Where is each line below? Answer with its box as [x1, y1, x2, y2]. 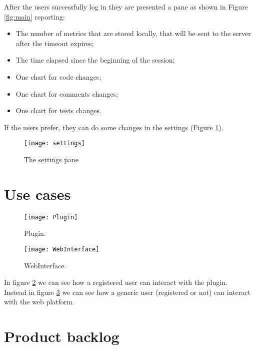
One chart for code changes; [15, 71, 101, 82]
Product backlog [4, 326, 119, 346]
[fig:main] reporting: [4, 11, 65, 22]
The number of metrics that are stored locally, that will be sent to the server [15, 28, 251, 39]
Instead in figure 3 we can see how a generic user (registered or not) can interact [4, 286, 250, 297]
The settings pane [24, 154, 79, 164]
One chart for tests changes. [15, 105, 101, 116]
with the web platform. [4, 296, 74, 307]
